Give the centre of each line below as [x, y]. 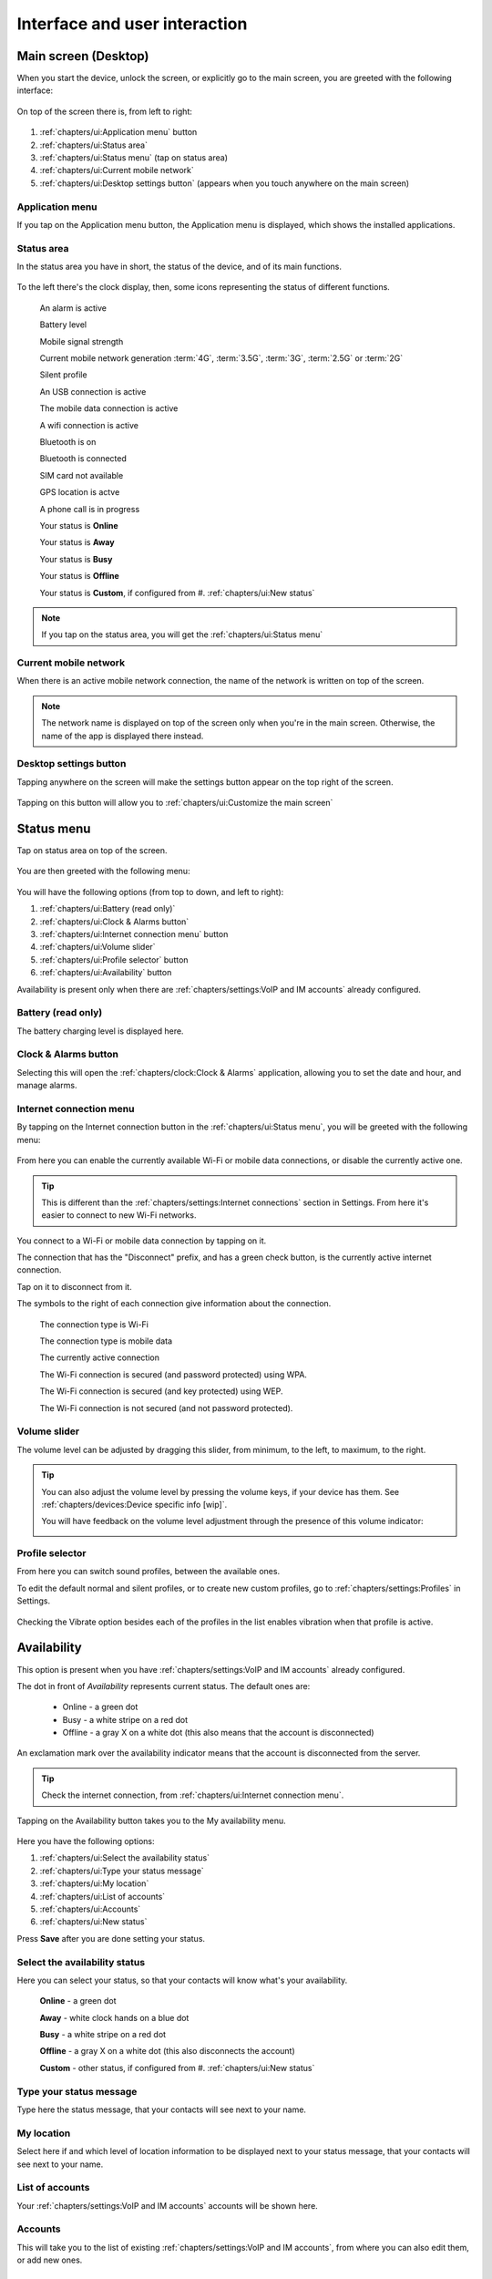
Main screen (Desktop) [83, 56]
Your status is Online [79, 525]
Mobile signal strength [82, 341]
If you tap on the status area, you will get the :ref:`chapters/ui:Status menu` [182, 634]
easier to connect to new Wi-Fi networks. [119, 1215]
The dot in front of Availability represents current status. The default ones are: [164, 1686]
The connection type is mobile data [106, 1341]
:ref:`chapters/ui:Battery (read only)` [108, 909]
